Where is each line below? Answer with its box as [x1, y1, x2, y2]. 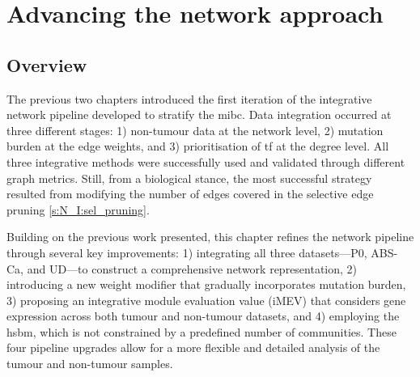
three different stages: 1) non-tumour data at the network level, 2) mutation [6, 121, 384, 138]
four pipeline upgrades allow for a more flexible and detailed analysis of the [6, 339, 380, 356]
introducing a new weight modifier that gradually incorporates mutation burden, [6, 276, 406, 293]
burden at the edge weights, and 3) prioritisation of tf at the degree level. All [6, 138, 389, 155]
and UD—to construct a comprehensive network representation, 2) [27, 260, 358, 277]
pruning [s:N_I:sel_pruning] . [6, 201, 150, 218]
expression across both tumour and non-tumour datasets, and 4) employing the [6, 307, 400, 324]
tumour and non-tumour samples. [6, 355, 173, 372]
